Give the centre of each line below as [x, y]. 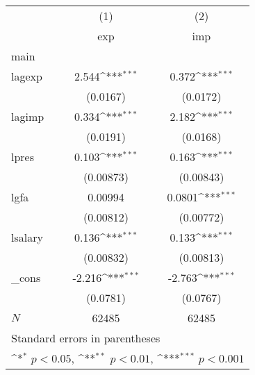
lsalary [27, 237]
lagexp [27, 76]
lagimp [28, 116]
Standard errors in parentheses [86, 338]
